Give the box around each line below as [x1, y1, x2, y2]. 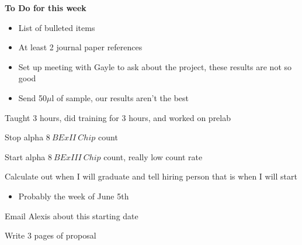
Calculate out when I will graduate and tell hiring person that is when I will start [5, 170, 297, 182]
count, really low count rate [103, 150, 203, 163]
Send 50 [18, 91, 47, 103]
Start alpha [5, 150, 46, 163]
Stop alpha [5, 131, 44, 143]
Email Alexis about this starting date [5, 209, 138, 222]
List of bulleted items [18, 21, 95, 33]
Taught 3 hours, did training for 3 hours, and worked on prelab [5, 111, 231, 123]
